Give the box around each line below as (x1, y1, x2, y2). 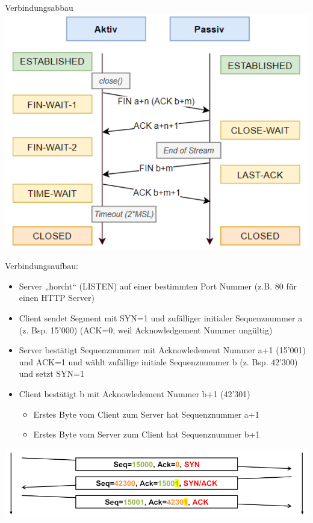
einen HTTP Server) (19, 291, 95, 304)
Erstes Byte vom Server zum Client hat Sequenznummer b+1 (33, 428, 260, 441)
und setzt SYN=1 (19, 367, 84, 380)
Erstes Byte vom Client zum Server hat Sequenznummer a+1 (33, 407, 259, 420)
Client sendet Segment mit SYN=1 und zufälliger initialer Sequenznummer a (19, 312, 303, 324)
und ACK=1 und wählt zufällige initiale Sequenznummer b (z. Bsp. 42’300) (19, 355, 298, 368)
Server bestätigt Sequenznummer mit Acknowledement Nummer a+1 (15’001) (19, 344, 306, 356)
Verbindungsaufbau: (5, 259, 78, 272)
